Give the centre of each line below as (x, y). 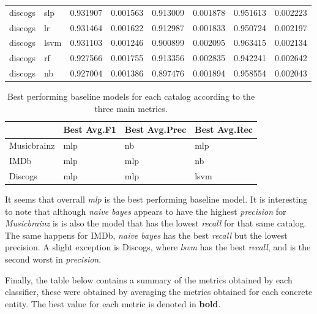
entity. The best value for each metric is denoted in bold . (113, 303)
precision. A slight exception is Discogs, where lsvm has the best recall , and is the (158, 247)
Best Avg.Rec (224, 129)
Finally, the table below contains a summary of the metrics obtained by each (149, 279)
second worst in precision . (53, 259)
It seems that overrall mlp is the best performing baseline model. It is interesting (156, 199)
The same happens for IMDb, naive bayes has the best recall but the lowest (146, 235)
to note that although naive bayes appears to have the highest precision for (146, 211)
